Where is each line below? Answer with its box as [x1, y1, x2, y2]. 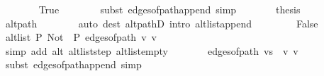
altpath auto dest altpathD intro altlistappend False [5, 15, 318, 30]
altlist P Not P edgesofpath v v [5, 30, 157, 44]
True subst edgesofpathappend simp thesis [38, 2, 301, 16]
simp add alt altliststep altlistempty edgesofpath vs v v [5, 43, 298, 58]
